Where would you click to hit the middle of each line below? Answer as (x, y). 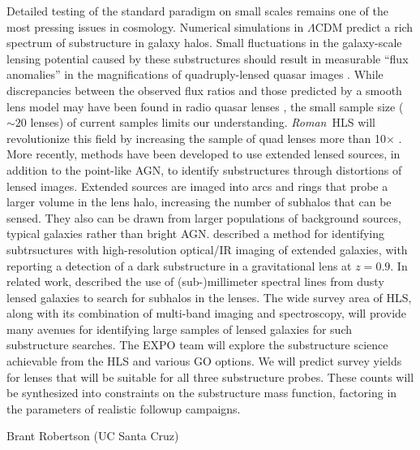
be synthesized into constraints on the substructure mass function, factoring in (202, 393)
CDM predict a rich (364, 26)
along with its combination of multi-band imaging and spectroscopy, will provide (207, 313)
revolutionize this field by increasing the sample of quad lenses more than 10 (196, 138)
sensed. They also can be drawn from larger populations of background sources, (204, 217)
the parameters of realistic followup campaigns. (124, 408)
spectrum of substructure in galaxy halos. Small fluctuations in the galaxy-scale (204, 43)
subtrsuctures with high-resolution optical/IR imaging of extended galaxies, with (207, 249)
